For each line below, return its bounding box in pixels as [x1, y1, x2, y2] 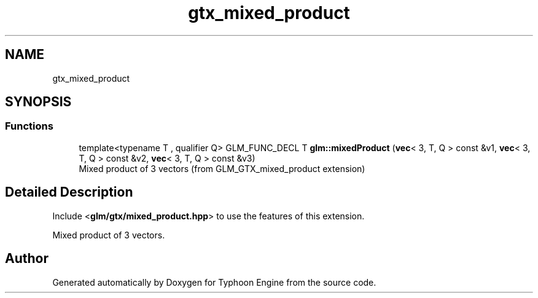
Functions [5, 120, 53, 133]
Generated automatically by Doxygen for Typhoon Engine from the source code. [52, 276, 376, 288]
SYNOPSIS [5, 94, 72, 110]
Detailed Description [5, 184, 133, 200]
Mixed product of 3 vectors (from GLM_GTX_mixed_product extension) [79, 163, 365, 174]
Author [5, 251, 49, 267]
